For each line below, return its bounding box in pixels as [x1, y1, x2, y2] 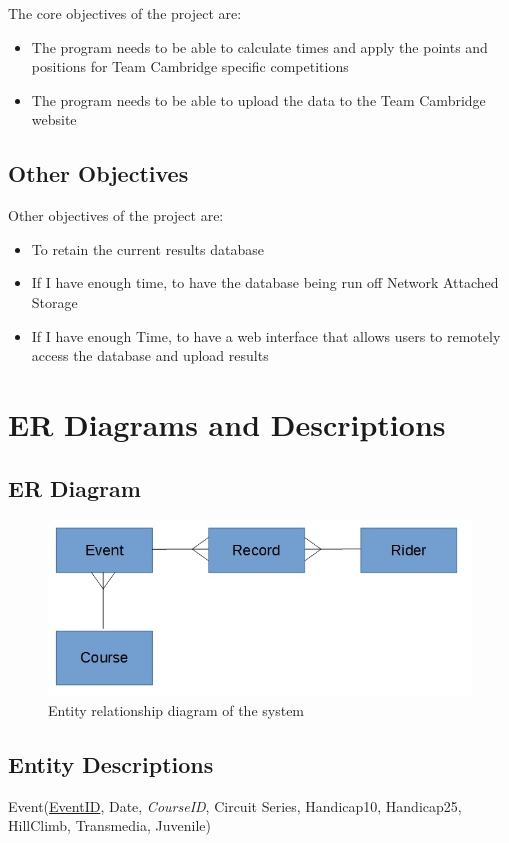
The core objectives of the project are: [8, 3, 242, 23]
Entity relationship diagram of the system [48, 699, 305, 720]
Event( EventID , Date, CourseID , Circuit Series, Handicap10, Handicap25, [8, 795, 462, 816]
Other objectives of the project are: [8, 205, 224, 226]
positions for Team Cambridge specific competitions [31, 56, 349, 77]
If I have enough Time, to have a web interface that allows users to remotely [31, 325, 501, 346]
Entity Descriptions [8, 748, 214, 779]
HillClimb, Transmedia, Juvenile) [8, 815, 211, 836]
